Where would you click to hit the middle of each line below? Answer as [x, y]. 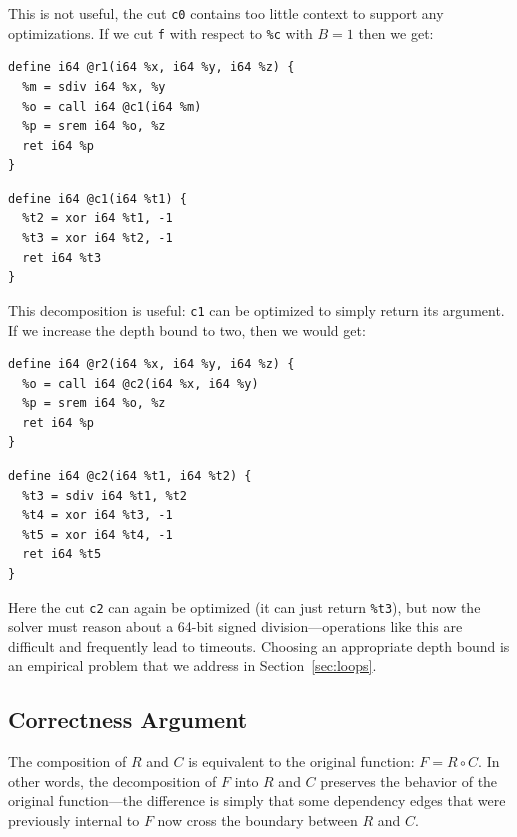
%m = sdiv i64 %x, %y [94, 86]
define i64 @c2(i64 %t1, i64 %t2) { [130, 476]
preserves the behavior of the [409, 780]
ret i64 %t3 [62, 257]
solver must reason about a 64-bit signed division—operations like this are [235, 626]
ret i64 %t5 [62, 554]
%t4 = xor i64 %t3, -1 [97, 515]
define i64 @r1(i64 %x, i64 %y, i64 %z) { [151, 67]
